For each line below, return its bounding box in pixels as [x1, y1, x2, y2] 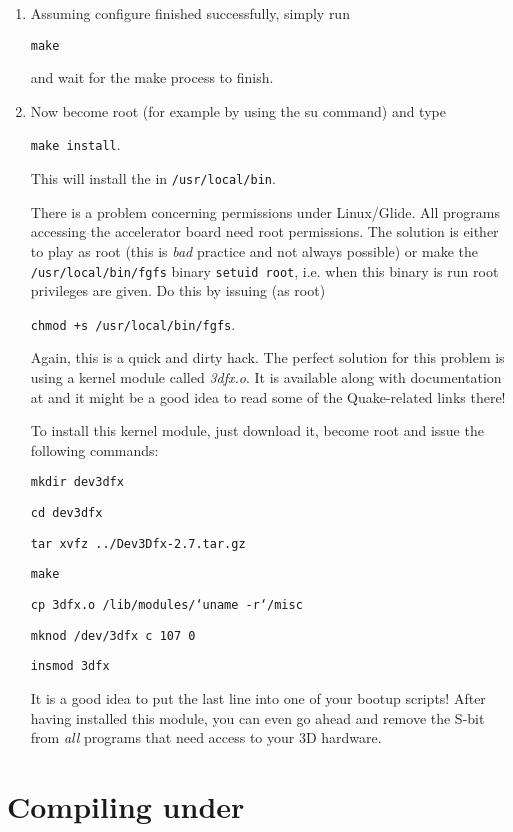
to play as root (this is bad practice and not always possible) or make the [30, 240, 479, 261]
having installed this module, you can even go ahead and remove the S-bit [30, 707, 485, 728]
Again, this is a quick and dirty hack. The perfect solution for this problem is [30, 347, 505, 368]
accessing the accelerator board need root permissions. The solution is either [30, 221, 499, 242]
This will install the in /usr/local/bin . [30, 168, 276, 189]
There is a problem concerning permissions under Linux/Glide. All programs [30, 201, 500, 222]
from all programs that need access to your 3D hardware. [30, 727, 382, 748]
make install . [30, 134, 121, 155]
